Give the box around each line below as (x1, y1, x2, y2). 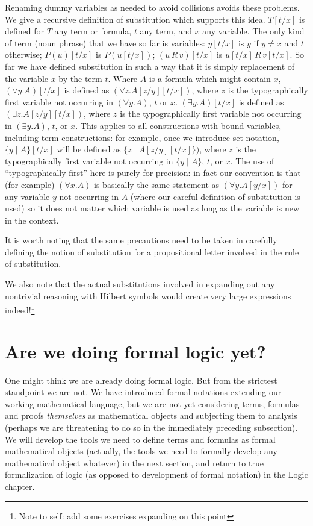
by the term (58, 72, 102, 84)
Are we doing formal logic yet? (5, 339, 266, 363)
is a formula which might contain (149, 72, 271, 84)
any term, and (140, 25, 192, 37)
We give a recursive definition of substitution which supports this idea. (5, 13, 265, 25)
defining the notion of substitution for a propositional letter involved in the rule (5, 245, 299, 258)
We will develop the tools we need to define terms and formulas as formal (5, 433, 276, 445)
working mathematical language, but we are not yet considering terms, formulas (5, 397, 300, 410)
